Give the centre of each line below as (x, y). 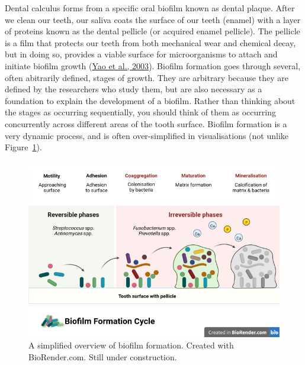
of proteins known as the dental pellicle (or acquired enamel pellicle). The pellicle (152, 31)
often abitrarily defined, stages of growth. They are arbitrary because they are (147, 77)
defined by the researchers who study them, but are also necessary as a (134, 89)
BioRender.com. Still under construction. (103, 356)
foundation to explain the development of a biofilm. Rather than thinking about (150, 100)
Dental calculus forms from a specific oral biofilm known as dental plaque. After (150, 8)
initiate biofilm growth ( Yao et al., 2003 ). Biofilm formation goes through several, (153, 65)
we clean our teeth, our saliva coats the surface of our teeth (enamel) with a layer (153, 19)
